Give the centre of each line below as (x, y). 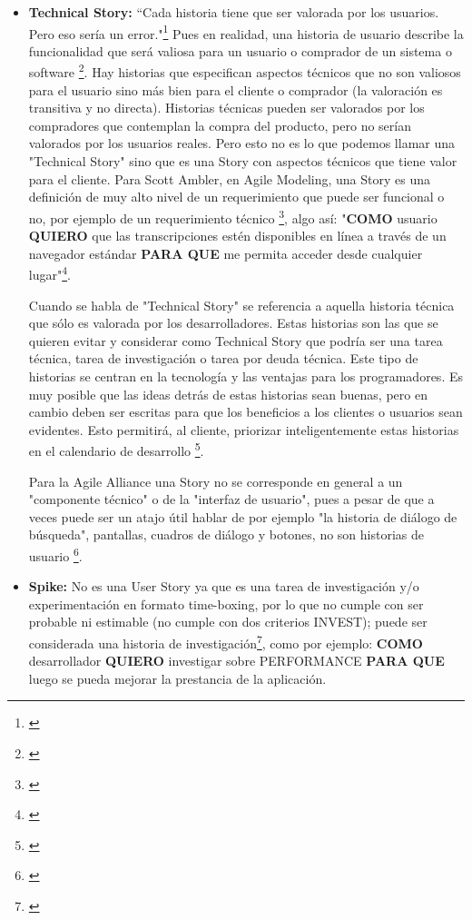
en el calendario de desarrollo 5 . (116, 449)
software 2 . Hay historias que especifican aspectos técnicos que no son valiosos (245, 71)
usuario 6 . (55, 554)
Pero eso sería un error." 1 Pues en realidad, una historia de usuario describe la (246, 32)
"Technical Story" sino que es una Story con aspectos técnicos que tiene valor (243, 161)
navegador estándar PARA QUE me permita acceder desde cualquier (226, 253)
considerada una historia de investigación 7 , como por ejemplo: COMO (226, 641)
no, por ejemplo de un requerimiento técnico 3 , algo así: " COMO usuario (233, 216)
